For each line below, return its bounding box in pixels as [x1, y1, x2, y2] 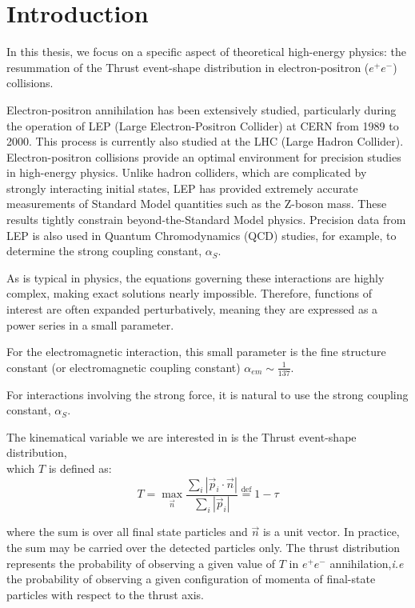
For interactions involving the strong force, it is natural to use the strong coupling [6, 386, 409, 402]
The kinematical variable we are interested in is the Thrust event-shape [6, 428, 357, 445]
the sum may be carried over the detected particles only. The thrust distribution [6, 539, 401, 556]
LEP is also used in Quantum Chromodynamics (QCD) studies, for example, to [6, 226, 397, 243]
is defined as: [48, 460, 112, 477]
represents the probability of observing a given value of [6, 554, 276, 571]
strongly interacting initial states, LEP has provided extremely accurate [6, 179, 358, 196]
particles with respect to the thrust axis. [6, 586, 204, 602]
